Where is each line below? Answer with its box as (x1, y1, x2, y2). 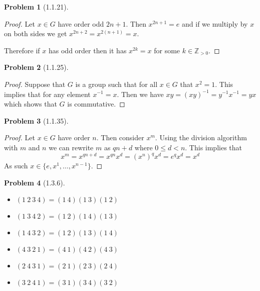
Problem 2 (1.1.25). (4, 62, 69, 72)
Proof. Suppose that (4, 78, 66, 89)
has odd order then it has (48, 45, 127, 55)
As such (4, 160, 28, 171)
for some (154, 45, 180, 55)
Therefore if (4, 45, 40, 55)
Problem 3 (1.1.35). (4, 115, 69, 126)
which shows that (4, 99, 57, 109)
